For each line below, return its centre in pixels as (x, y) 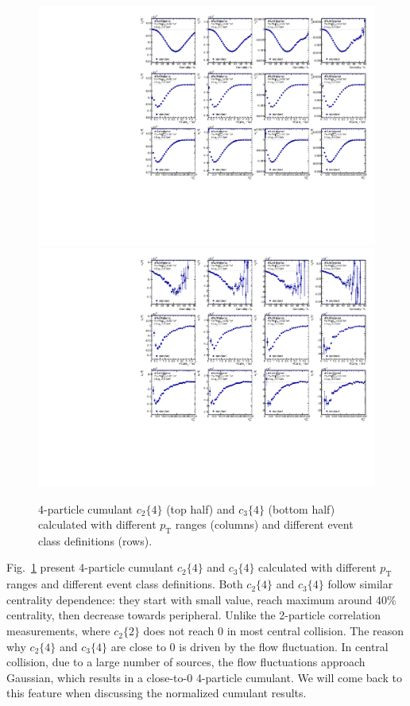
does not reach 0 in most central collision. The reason (274, 631)
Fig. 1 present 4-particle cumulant (90, 567)
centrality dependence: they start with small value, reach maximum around (190, 599)
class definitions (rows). (95, 540)
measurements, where (58, 631)
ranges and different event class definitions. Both (125, 584)
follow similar (360, 584)
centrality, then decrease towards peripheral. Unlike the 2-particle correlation (194, 615)
